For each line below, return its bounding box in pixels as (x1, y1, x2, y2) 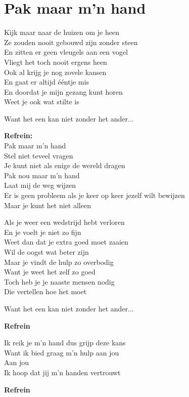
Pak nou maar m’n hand (4, 170, 80, 180)
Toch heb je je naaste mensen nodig (4, 276, 115, 287)
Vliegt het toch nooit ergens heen (4, 56, 107, 67)
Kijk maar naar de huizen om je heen (4, 27, 119, 37)
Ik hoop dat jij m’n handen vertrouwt (4, 367, 121, 377)
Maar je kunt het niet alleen (4, 200, 91, 210)
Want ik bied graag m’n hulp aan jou (4, 347, 119, 358)
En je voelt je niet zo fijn (4, 226, 81, 237)
